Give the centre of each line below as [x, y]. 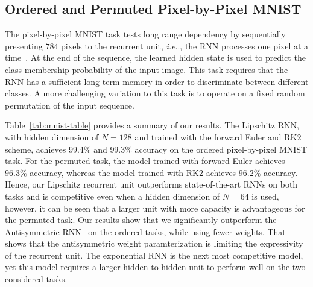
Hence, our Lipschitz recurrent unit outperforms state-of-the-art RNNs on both [151, 184]
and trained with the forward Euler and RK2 [218, 137]
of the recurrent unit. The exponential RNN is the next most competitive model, [154, 255]
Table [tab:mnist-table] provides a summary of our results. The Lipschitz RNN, [152, 125]
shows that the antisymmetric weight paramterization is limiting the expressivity [154, 243]
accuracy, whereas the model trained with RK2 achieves [133, 172]
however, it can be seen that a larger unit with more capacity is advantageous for [155, 208]
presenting [24, 46]
